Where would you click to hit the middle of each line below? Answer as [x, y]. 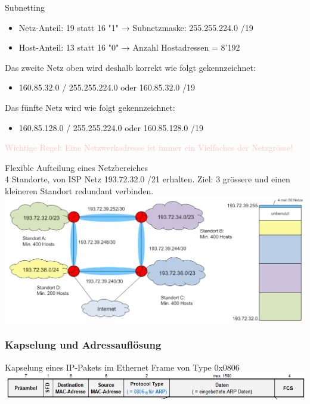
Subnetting [25, 7]
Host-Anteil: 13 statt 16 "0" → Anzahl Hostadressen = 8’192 [129, 47]
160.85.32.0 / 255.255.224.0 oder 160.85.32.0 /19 [107, 87]
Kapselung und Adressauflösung [83, 345]
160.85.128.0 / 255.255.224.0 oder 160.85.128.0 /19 [111, 127]
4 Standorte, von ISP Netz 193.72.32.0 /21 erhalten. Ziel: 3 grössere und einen [148, 179]
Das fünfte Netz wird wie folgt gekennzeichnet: [90, 107]
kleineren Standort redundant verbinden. [79, 190]
